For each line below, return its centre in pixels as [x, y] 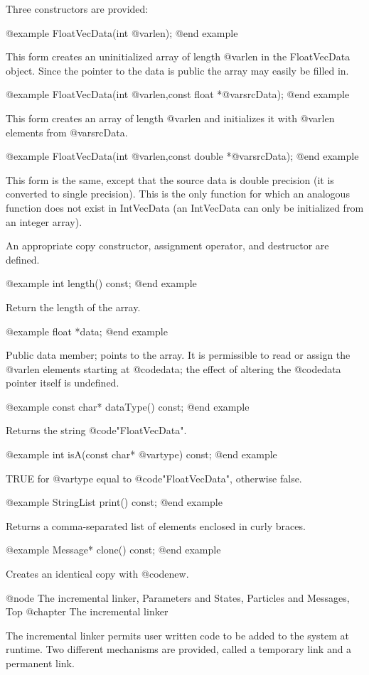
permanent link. [40, 663]
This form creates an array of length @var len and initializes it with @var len [170, 118]
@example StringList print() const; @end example [114, 502]
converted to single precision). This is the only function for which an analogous [178, 194]
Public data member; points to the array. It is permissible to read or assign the [178, 355]
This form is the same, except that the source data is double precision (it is [170, 179]
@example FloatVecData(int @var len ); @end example [122, 32]
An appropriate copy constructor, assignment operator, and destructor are [167, 245]
